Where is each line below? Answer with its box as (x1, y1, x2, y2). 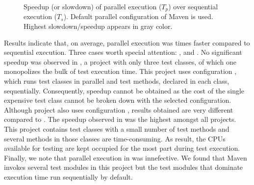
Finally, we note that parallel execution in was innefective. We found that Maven (4, 152, 247, 162)
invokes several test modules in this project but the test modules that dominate (4, 162, 243, 172)
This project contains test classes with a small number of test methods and (4, 123, 229, 134)
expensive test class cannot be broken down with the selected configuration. (4, 95, 231, 105)
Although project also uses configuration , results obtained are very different (4, 104, 233, 115)
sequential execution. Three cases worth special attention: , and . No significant (4, 47, 242, 57)
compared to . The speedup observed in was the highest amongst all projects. (4, 114, 236, 124)
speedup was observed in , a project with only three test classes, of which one (4, 56, 236, 67)
